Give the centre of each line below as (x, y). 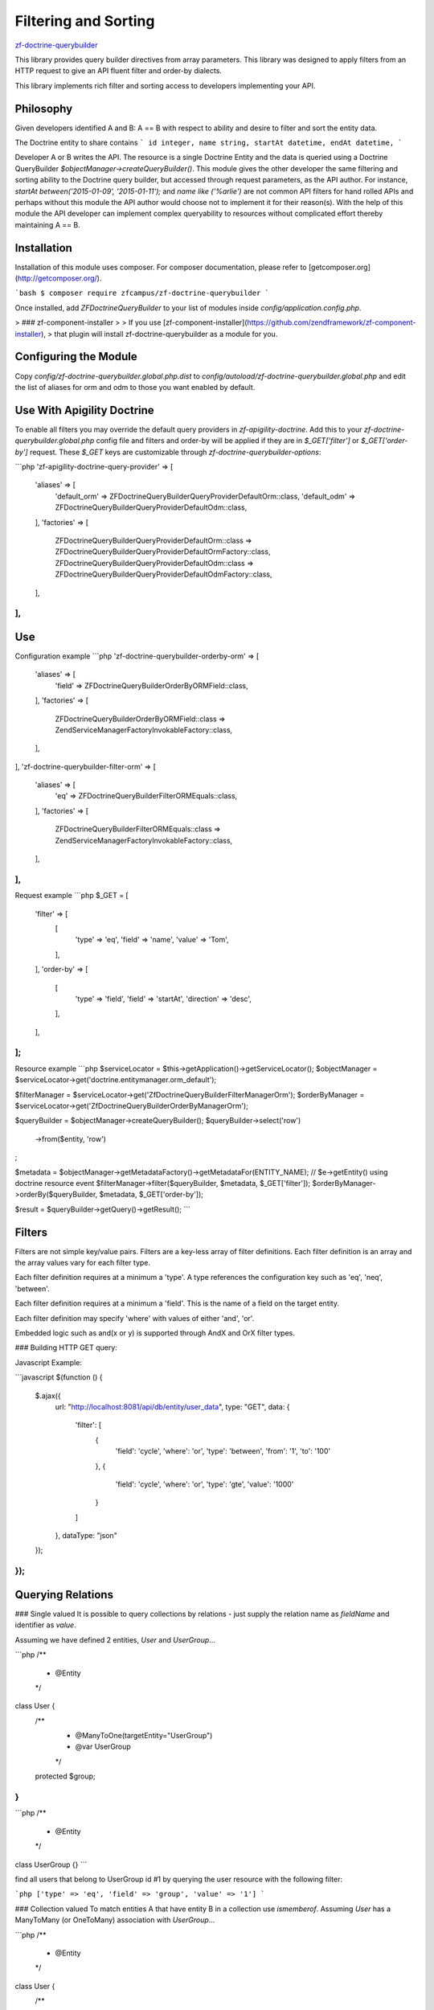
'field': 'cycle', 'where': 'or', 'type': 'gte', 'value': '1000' (205, 1484)
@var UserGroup (103, 1747)
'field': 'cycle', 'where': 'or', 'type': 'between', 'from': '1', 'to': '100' (223, 1451)
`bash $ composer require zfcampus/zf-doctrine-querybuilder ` (142, 293)
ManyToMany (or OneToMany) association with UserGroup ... (115, 1920)
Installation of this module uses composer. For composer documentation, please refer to (161, 267)
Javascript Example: (48, 1362)
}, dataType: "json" (86, 1536)
